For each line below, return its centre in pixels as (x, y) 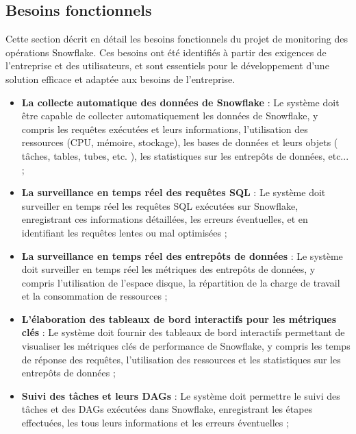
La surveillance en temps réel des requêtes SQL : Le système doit (174, 192)
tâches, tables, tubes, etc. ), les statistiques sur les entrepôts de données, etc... (185, 155)
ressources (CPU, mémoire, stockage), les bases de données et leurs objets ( (180, 142)
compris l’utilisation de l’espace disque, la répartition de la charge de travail (181, 282)
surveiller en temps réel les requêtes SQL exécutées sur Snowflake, (160, 205)
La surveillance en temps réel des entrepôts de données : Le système (182, 255)
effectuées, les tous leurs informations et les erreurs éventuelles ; (155, 423)
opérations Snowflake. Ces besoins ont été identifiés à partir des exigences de (166, 52)
